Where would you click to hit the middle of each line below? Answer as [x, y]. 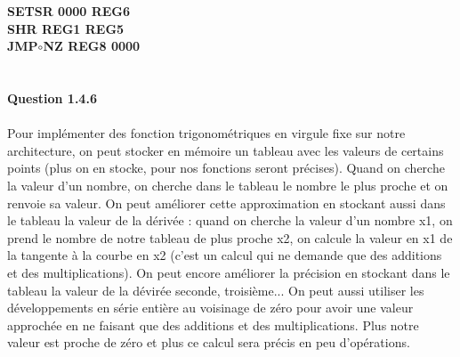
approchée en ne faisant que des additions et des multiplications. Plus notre [213, 325]
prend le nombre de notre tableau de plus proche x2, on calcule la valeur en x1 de [230, 237]
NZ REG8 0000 [92, 46]
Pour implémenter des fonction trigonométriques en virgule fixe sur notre [206, 133]
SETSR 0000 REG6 [69, 11]
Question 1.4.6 [52, 97]
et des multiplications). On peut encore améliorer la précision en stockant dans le [229, 272]
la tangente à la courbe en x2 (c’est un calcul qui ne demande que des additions [225, 255]
